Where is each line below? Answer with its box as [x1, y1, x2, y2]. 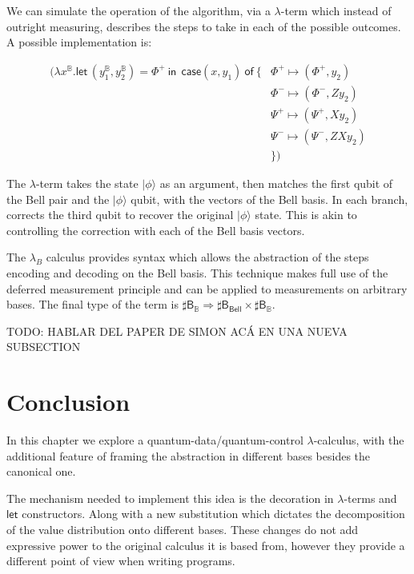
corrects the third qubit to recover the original [6, 206, 234, 223]
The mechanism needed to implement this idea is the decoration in [6, 489, 334, 506]
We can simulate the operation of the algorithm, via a [6, 2, 271, 18]
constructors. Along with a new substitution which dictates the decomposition [22, 505, 405, 522]
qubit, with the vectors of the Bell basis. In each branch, [131, 190, 408, 207]
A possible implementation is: [6, 34, 152, 50]
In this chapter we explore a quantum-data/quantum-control [6, 432, 303, 448]
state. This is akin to [255, 206, 357, 223]
